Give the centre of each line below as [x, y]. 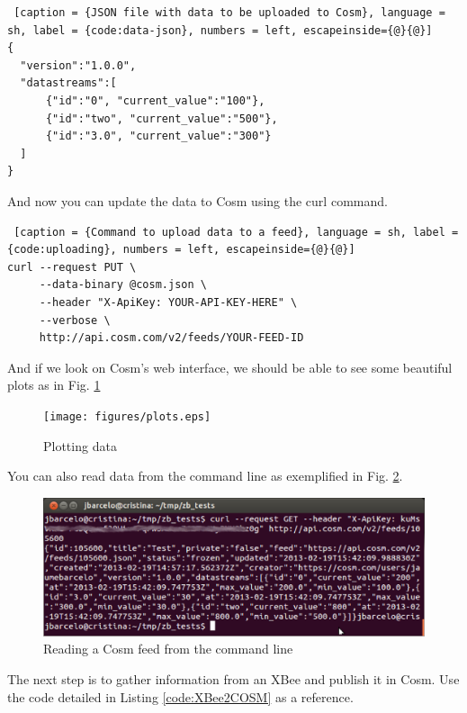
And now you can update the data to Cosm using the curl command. [198, 200]
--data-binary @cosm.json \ [123, 285]
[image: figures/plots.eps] [127, 416]
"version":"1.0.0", [78, 65]
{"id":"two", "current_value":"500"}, [162, 118]
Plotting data [80, 445]
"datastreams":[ [68, 83]
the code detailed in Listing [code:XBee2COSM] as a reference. [180, 696]
